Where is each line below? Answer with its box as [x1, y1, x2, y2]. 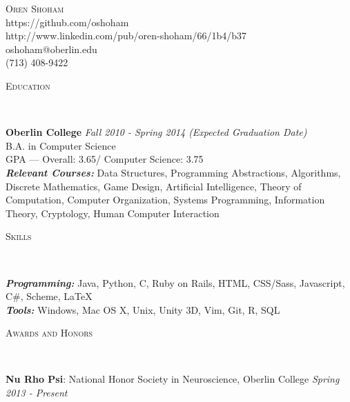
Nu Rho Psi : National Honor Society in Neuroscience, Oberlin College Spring [6, 372, 340, 386]
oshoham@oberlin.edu [6, 41, 97, 56]
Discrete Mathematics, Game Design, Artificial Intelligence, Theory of [6, 179, 302, 193]
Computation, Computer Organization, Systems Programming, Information [6, 192, 325, 207]
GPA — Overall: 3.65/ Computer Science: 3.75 [6, 152, 204, 166]
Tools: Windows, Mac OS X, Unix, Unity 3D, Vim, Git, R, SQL [6, 302, 280, 316]
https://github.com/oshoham [6, 14, 129, 29]
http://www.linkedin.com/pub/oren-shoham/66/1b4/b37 [6, 28, 247, 43]
